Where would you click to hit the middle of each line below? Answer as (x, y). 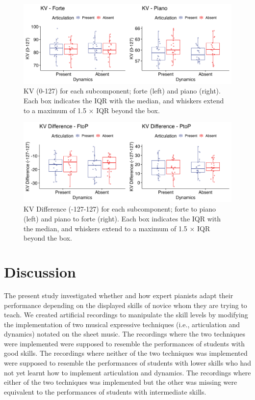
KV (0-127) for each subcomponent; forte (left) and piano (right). (122, 91)
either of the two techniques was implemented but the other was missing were (121, 382)
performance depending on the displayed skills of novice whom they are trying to (126, 305)
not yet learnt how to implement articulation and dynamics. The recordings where (127, 372)
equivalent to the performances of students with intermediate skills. (105, 391)
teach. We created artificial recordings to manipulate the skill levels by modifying (126, 315)
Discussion (40, 271)
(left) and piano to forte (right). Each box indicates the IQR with (122, 218)
